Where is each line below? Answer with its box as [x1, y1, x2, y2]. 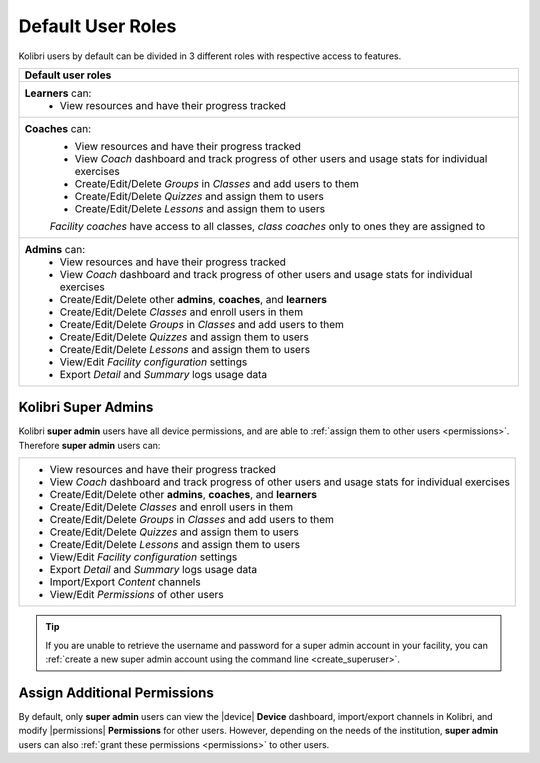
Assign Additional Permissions [18, 684, 214, 701]
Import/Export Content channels [49, 575, 201, 589]
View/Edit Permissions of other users [49, 588, 224, 602]
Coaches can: [24, 121, 92, 135]
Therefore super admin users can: [18, 439, 161, 451]
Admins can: [24, 242, 86, 256]
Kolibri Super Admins [18, 399, 154, 416]
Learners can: [24, 86, 92, 100]
